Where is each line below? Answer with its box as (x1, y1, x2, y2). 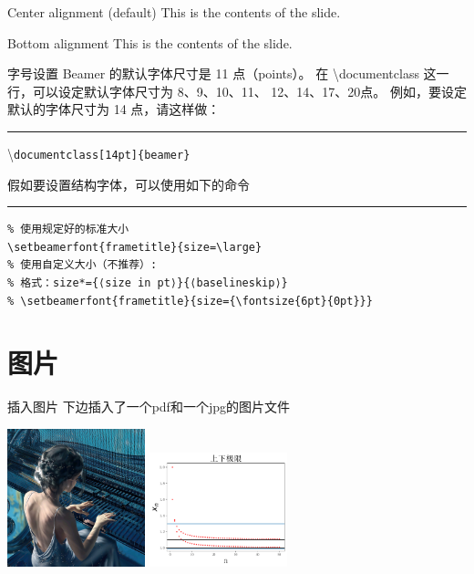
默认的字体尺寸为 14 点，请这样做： (7, 99, 221, 119)
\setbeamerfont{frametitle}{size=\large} (7, 240, 263, 254)
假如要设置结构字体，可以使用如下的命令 (7, 174, 250, 193)
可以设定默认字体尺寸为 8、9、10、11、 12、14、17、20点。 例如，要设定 (32, 81, 467, 100)
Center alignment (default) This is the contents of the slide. (7, 3, 341, 21)
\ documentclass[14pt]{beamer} (7, 143, 191, 162)
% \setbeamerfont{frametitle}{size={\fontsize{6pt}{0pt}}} (7, 294, 373, 308)
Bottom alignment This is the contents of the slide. (7, 33, 293, 52)
